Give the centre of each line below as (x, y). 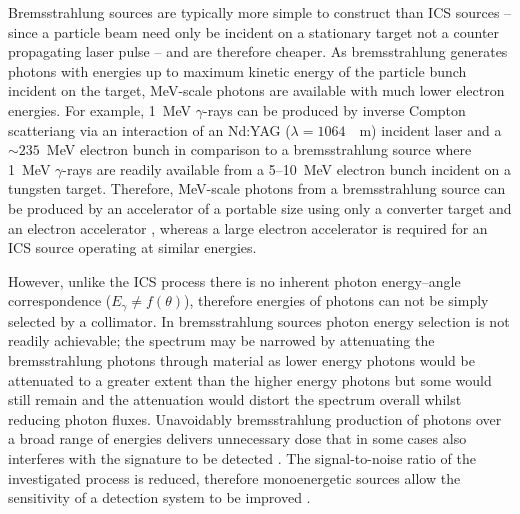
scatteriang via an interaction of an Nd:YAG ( (149, 129)
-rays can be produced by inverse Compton (334, 109)
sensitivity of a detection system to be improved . (159, 497)
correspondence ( (60, 300)
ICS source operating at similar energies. (132, 247)
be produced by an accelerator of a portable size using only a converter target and (260, 207)
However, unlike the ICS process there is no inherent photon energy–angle (234, 280)
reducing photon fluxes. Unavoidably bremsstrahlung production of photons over (255, 418)
